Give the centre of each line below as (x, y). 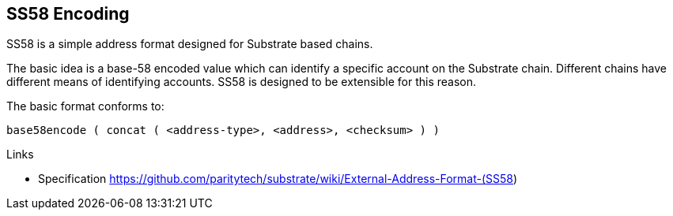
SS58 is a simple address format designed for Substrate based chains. (190, 44)
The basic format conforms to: (85, 106)
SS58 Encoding (68, 14)
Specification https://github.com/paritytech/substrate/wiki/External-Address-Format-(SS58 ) (278, 179)
